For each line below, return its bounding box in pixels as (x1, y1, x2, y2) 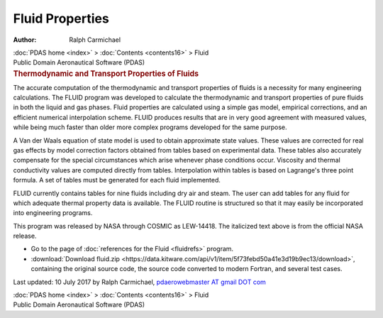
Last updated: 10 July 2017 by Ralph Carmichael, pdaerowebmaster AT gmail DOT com (13, 278, 266, 286)
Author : (13, 35, 37, 44)
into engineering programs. (13, 209, 93, 217)
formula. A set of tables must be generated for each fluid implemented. (13, 176, 221, 185)
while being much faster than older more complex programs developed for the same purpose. (13, 123, 287, 131)
